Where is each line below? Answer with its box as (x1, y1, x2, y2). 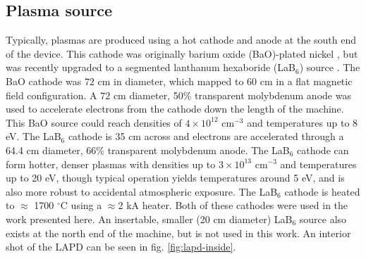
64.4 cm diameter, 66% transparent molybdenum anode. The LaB (6, 142, 290, 157)
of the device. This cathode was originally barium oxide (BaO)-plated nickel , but (6, 46, 358, 61)
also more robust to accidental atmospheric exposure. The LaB (6, 184, 278, 198)
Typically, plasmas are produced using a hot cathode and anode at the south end (6, 32, 357, 47)
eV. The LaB (6, 129, 61, 144)
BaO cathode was (6, 73, 82, 88)
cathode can (297, 142, 349, 157)
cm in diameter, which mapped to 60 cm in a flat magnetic (97, 73, 353, 88)
